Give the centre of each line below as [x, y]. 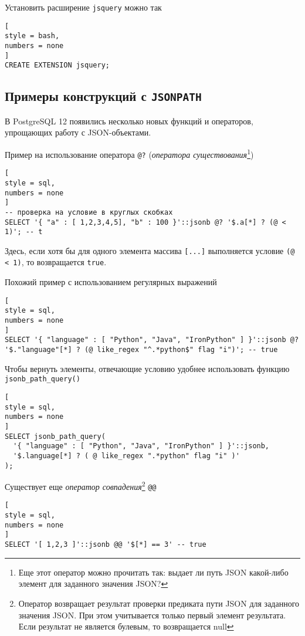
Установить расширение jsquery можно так [83, 7]
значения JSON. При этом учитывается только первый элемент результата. [152, 615]
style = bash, [32, 36]
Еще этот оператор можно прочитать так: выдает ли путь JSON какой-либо [153, 572]
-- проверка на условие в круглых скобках [89, 212]
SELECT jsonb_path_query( [55, 436]
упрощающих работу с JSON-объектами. [78, 132]
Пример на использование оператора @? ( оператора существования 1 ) [129, 153]
